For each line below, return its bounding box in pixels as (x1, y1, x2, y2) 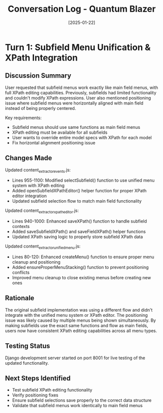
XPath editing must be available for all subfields (12, 129, 108, 135)
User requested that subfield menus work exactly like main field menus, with (5, 84, 158, 90)
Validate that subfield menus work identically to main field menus (12, 403, 143, 409)
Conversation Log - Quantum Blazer (8, 3, 156, 15)
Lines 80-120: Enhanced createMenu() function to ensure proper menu (12, 254, 155, 260)
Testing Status (5, 342, 50, 350)
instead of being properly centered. (5, 105, 76, 111)
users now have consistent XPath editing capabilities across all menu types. (5, 328, 157, 333)
